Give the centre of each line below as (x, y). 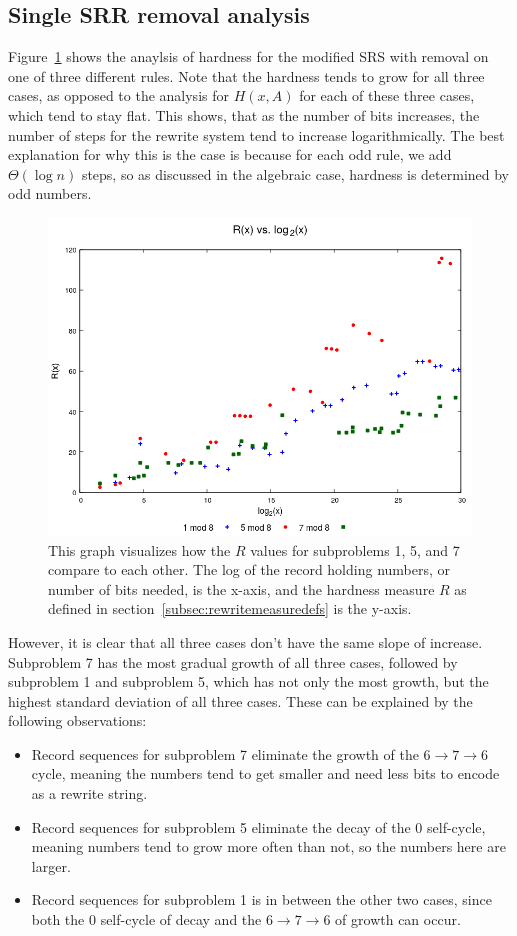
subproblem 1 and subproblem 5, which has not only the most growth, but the (248, 681)
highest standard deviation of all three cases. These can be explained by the (240, 700)
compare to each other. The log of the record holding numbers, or (249, 569)
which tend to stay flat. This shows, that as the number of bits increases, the (244, 114)
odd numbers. (50, 193)
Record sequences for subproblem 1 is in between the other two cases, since (261, 899)
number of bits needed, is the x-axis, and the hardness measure (241, 588)
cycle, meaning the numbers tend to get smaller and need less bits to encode (265, 773)
